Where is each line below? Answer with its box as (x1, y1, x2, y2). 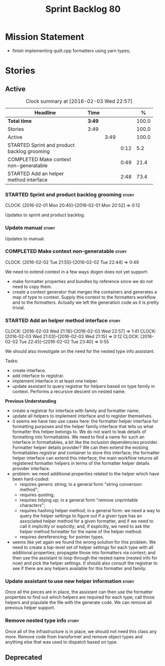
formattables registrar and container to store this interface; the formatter (12, 450, 160, 456)
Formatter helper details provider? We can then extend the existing (12, 444, 148, 451)
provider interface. (12, 466, 50, 472)
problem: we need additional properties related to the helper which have (12, 471, 160, 477)
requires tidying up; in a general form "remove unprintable (19, 497, 138, 503)
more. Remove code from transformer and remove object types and (5, 633, 143, 639)
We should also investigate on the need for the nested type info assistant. (5, 348, 155, 354)
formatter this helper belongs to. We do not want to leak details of (12, 429, 147, 435)
